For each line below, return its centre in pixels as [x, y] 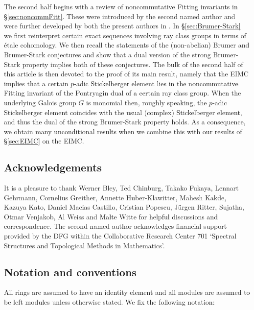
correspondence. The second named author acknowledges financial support [115, 226]
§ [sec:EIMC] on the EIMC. [44, 141]
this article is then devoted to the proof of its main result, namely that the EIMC [126, 74]
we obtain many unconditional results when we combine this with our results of [123, 131]
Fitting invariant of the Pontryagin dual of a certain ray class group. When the [123, 93]
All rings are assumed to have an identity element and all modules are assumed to [127, 292]
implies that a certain [36, 83]
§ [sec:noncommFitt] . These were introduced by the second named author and [120, 16]
